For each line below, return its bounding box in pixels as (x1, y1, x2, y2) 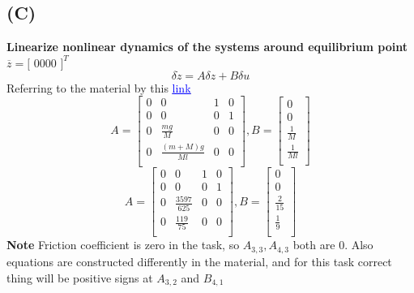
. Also (344, 236, 373, 253)
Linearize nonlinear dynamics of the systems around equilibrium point (6, 38, 408, 55)
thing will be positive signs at (6, 269, 153, 286)
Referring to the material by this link (6, 79, 191, 96)
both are (292, 236, 335, 253)
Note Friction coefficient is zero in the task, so (6, 236, 240, 253)
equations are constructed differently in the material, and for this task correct (6, 252, 392, 269)
